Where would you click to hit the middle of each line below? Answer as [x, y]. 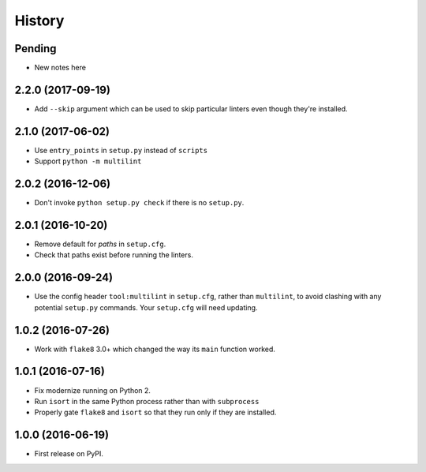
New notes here [60, 68]
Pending [35, 49]
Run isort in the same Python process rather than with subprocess [147, 401]
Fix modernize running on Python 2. [93, 390]
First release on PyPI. [69, 454]
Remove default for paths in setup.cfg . [100, 244]
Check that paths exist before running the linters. [114, 255]
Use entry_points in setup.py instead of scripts [121, 150]
